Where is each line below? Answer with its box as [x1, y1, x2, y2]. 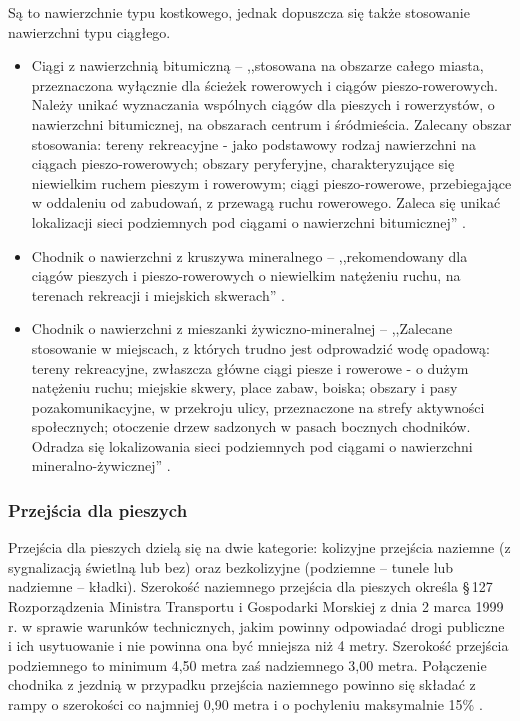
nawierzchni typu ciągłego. [8, 21, 171, 42]
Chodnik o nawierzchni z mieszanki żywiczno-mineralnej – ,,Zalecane [31, 318, 453, 339]
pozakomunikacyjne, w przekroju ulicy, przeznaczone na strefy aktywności [31, 396, 485, 417]
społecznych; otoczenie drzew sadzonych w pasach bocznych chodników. [31, 416, 471, 437]
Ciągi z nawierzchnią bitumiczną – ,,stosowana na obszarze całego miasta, [31, 55, 484, 76]
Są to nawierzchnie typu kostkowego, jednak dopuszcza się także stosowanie [8, 2, 470, 22]
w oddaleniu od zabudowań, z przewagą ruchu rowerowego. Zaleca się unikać [31, 192, 501, 213]
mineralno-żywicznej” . [31, 455, 171, 476]
